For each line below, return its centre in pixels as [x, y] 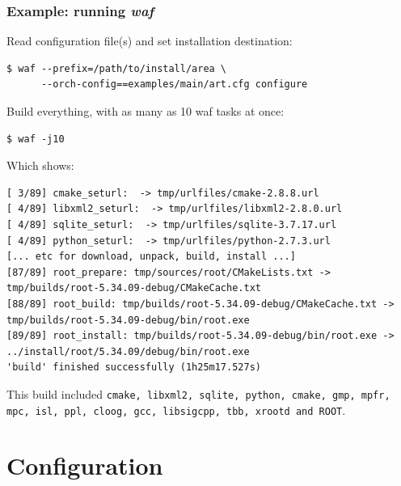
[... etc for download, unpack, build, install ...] [151, 257]
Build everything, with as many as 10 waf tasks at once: [146, 111]
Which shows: [40, 165]
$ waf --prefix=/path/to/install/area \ [117, 68]
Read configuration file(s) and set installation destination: [150, 41]
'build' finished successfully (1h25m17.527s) [134, 368]
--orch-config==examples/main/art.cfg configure [174, 85]
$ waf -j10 [36, 139]
